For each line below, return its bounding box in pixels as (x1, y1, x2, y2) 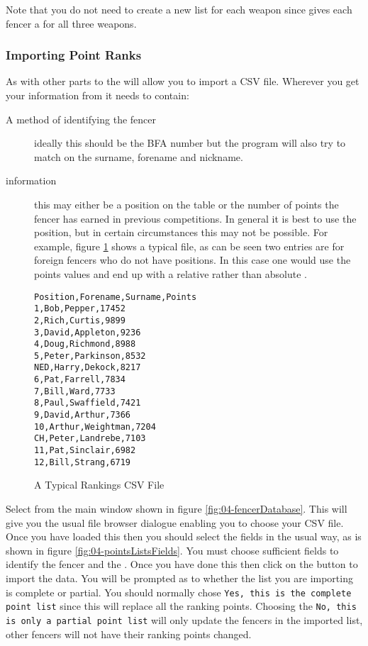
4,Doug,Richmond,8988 (34, 339, 136, 350)
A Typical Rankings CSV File (34, 477, 165, 492)
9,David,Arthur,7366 (34, 410, 131, 421)
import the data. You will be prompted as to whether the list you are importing (6, 570, 353, 585)
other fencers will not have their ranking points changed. (6, 626, 252, 641)
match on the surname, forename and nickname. (34, 149, 243, 164)
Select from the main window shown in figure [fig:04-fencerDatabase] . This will (6, 501, 347, 516)
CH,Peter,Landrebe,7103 (34, 433, 146, 444)
